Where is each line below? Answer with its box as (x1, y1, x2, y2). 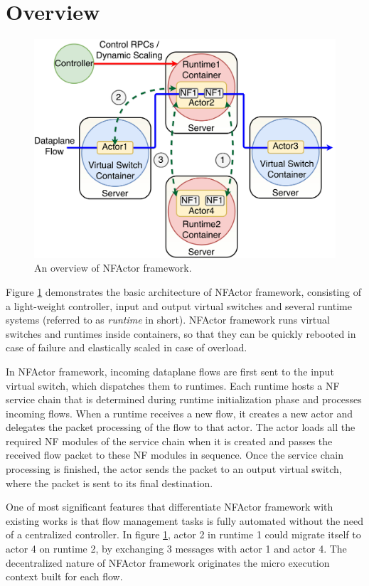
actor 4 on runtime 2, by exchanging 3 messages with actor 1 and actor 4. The (6, 541, 347, 556)
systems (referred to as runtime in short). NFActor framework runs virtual (6, 312, 330, 327)
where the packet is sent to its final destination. (6, 475, 213, 490)
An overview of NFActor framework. (34, 260, 192, 275)
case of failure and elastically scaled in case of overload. (6, 340, 247, 355)
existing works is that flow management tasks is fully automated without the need (6, 513, 363, 528)
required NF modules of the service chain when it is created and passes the (6, 433, 333, 448)
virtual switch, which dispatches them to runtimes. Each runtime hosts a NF (6, 378, 340, 393)
